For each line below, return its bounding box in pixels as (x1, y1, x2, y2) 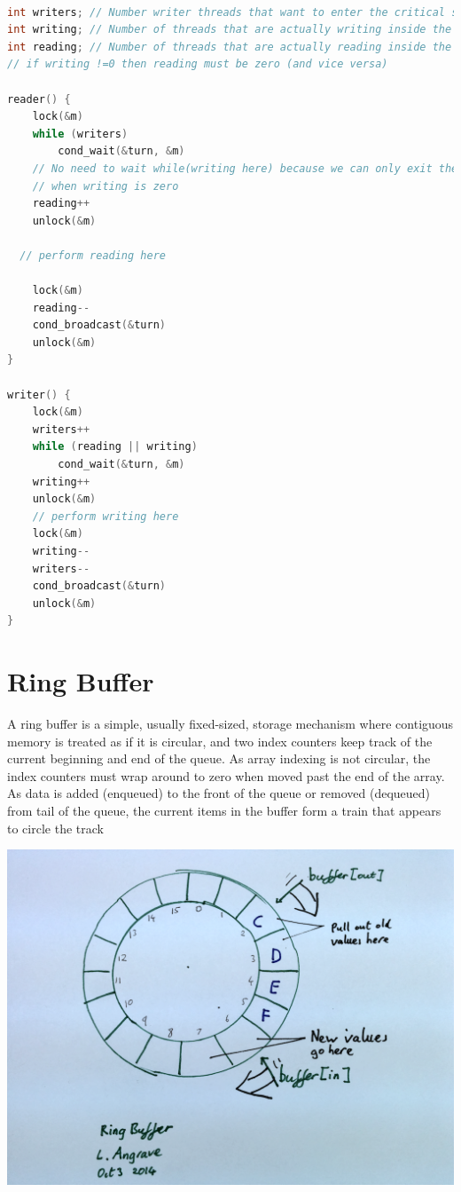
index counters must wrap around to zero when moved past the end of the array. (7, 766, 445, 785)
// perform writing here (32, 509, 179, 523)
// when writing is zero (32, 179, 179, 193)
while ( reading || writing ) (32, 440, 198, 454)
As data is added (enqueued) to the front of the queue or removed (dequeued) (7, 784, 431, 802)
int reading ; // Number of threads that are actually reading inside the (7, 40, 452, 53)
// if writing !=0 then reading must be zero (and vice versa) (7, 58, 388, 71)
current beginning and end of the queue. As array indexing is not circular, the (7, 749, 431, 768)
